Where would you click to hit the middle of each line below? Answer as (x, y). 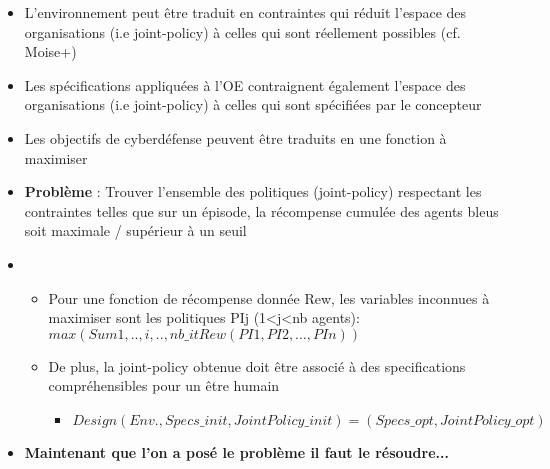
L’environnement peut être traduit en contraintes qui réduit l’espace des (245, 12)
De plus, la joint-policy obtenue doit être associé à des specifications (257, 365)
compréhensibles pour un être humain (164, 385)
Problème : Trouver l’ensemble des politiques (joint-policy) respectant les (253, 191)
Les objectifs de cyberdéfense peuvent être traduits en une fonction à (235, 137)
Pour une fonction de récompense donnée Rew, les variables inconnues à (269, 297)
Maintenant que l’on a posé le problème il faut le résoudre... (236, 451)
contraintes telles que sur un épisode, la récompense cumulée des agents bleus (261, 210)
